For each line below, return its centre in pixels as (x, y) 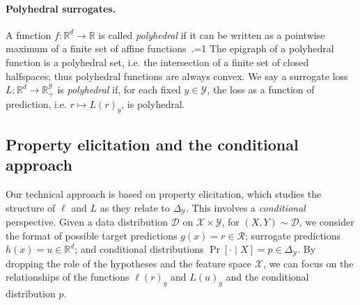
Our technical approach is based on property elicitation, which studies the (164, 194)
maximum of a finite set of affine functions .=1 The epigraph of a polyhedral (170, 48)
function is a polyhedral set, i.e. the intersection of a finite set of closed (157, 62)
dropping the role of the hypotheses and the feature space (129, 263)
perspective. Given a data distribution (87, 222)
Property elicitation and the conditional (152, 144)
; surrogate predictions (293, 235)
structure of (31, 207)
